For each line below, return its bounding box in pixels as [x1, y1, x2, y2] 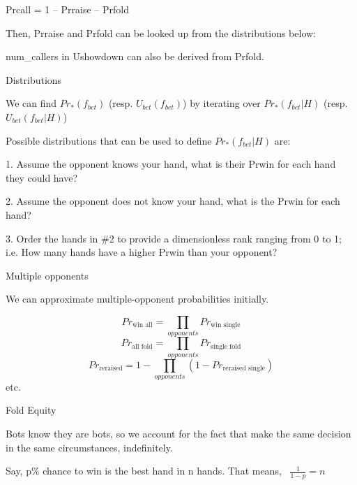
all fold [132, 342, 153, 350]
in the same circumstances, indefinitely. [6, 440, 173, 454]
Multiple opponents [6, 268, 89, 282]
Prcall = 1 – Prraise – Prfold [6, 2, 130, 16]
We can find [6, 96, 57, 110]
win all [132, 321, 153, 329]
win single [211, 321, 241, 329]
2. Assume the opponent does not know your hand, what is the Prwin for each [6, 194, 340, 208]
